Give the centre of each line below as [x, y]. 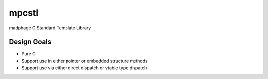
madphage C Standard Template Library [50, 28]
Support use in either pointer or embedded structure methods [85, 61]
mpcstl [24, 13]
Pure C [29, 54]
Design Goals [30, 42]
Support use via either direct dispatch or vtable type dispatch [84, 68]
